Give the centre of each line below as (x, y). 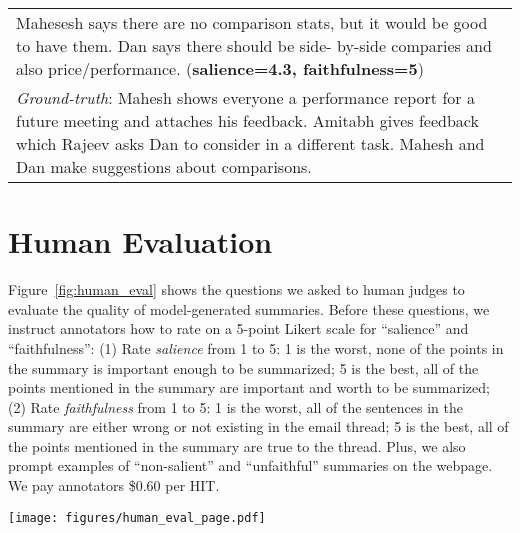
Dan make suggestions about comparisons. (164, 166)
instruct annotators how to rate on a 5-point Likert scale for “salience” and (238, 328)
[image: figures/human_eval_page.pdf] (137, 517)
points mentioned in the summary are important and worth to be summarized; (249, 387)
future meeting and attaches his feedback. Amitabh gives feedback (247, 120)
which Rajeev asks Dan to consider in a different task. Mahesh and (250, 143)
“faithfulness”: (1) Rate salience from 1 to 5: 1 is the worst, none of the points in (256, 347)
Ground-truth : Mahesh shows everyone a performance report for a (245, 97)
